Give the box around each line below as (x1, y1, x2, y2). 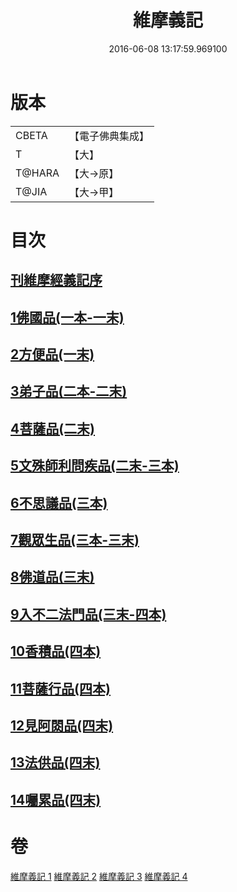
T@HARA (15, 166, 60, 180)
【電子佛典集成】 (69, 129, 150, 143)
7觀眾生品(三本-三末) (10, 532, 140, 548)
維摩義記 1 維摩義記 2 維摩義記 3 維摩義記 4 (10, 870, 188, 882)
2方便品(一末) (10, 346, 95, 363)
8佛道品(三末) (10, 569, 95, 586)
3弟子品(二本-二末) (10, 383, 128, 400)
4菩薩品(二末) (10, 420, 96, 437)
